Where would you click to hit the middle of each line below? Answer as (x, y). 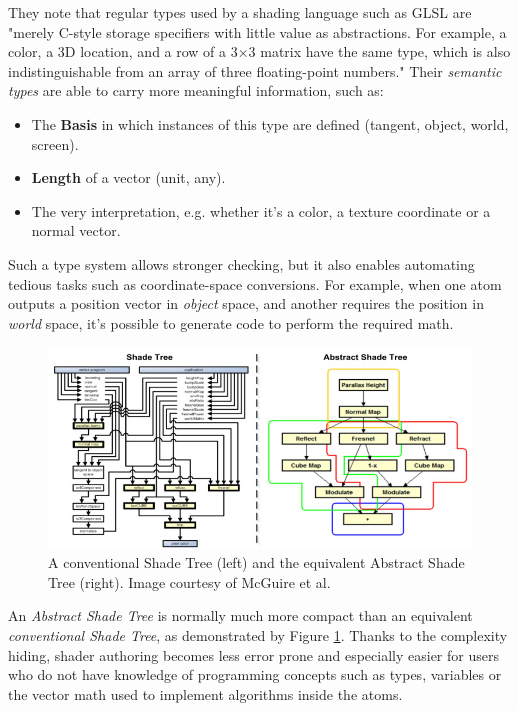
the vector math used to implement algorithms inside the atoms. (205, 693)
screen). (55, 143)
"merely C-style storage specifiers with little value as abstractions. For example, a (257, 31)
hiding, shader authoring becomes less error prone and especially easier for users (253, 654)
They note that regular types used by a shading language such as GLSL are (240, 12)
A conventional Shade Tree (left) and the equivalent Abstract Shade (256, 562)
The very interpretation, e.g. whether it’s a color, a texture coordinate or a (261, 210)
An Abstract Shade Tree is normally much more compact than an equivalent (240, 615)
